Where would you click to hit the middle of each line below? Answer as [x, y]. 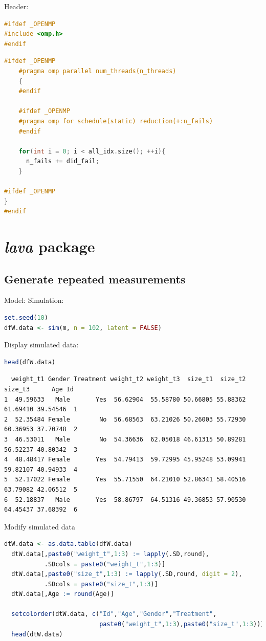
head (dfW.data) [30, 362]
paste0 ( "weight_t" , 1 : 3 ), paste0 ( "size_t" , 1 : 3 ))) [182, 624]
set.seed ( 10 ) [26, 318]
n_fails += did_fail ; [63, 161]
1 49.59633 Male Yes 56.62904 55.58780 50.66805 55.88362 [125, 399]
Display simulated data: [41, 345]
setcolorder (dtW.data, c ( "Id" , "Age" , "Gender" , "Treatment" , [114, 614]
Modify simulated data [40, 526]
